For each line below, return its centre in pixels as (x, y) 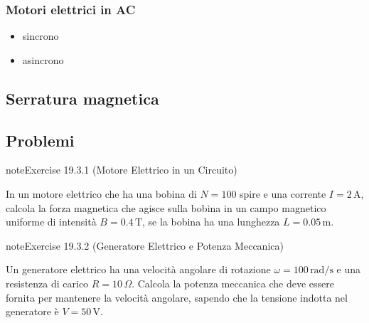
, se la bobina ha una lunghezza (211, 222)
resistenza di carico (47, 283)
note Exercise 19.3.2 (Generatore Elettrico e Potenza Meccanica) (145, 245)
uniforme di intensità (51, 222)
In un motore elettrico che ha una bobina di (101, 193)
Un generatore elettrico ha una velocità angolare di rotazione (138, 269)
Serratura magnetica (82, 98)
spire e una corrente (283, 193)
